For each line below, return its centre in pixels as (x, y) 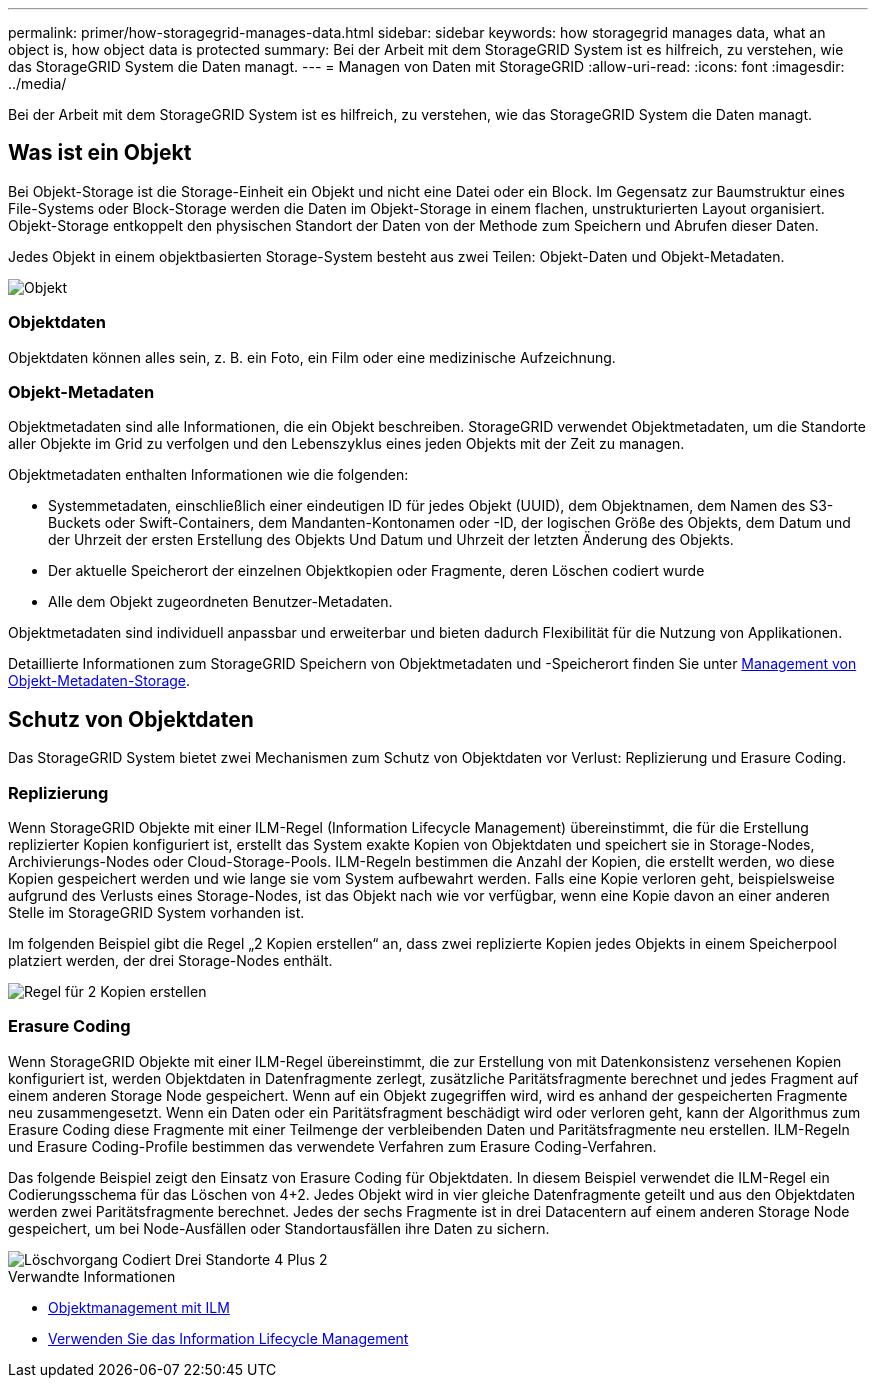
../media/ (37, 83)
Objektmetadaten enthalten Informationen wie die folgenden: (208, 475)
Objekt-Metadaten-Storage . (99, 681)
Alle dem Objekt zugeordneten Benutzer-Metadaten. (220, 602)
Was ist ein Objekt (100, 153)
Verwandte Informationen (92, 1276)
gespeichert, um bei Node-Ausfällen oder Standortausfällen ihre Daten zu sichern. (279, 1228)
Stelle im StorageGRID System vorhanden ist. (156, 912)
